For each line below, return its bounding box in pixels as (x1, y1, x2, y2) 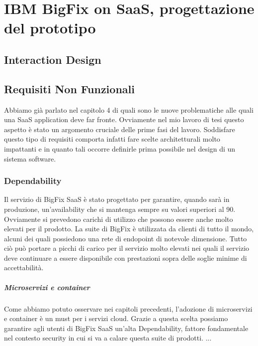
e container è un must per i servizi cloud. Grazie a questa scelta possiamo (4, 313, 228, 324)
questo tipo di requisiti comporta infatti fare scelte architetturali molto (4, 134, 220, 144)
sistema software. (4, 153, 56, 164)
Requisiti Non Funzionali (4, 81, 135, 96)
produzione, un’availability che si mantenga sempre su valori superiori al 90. (4, 203, 236, 214)
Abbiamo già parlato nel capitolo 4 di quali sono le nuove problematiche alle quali (4, 104, 254, 115)
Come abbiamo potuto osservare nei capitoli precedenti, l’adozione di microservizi (4, 303, 253, 314)
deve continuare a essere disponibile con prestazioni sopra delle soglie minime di (4, 252, 247, 263)
